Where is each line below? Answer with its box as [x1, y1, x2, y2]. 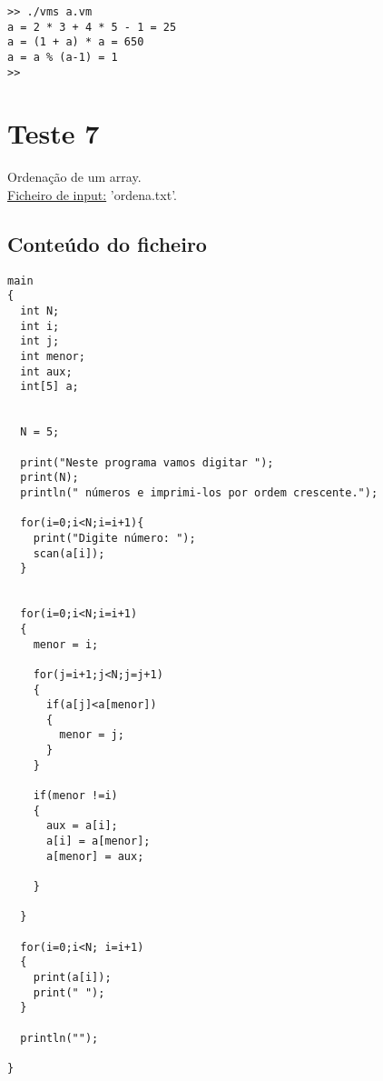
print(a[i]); [33, 970, 112, 984]
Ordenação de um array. [7, 167, 142, 186]
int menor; [20, 350, 85, 364]
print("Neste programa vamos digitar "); [20, 455, 274, 469]
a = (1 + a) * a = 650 [7, 35, 144, 49]
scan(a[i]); [33, 546, 105, 560]
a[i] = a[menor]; [45, 835, 151, 848]
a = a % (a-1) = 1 [7, 50, 118, 64]
